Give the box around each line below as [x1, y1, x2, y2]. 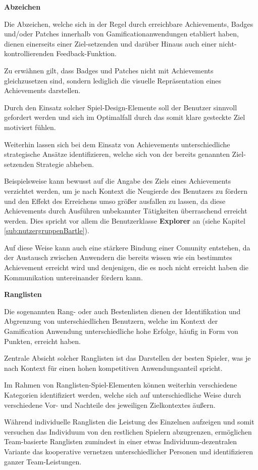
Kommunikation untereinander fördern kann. [4, 272, 143, 282]
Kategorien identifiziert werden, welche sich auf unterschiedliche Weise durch [4, 390, 241, 400]
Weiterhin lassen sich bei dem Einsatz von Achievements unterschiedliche [4, 139, 230, 149]
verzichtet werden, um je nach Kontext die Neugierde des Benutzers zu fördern [4, 185, 247, 196]
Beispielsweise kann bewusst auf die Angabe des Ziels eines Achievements [4, 176, 231, 186]
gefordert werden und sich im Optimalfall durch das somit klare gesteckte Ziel [4, 112, 245, 122]
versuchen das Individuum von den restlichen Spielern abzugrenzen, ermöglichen [4, 426, 252, 437]
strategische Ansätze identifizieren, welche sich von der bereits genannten [4, 149, 230, 159]
